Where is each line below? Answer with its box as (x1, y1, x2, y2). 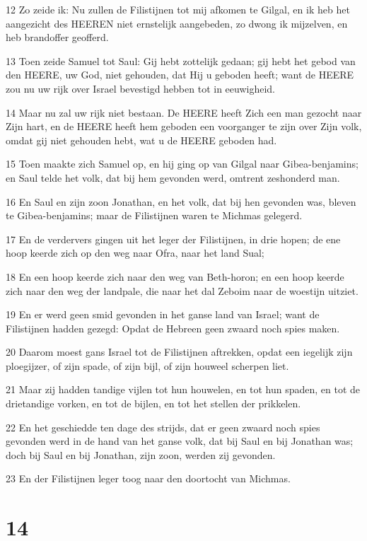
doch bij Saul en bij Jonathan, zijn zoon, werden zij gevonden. (6, 447, 276, 462)
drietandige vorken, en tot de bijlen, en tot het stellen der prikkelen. (6, 396, 301, 411)
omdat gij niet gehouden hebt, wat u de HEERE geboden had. (6, 132, 277, 147)
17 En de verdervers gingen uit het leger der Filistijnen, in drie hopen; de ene (6, 231, 341, 246)
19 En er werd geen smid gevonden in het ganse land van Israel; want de (6, 307, 320, 322)
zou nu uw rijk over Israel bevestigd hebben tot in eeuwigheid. (6, 81, 275, 95)
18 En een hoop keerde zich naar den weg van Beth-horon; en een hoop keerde (6, 269, 344, 284)
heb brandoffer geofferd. (6, 30, 109, 45)
